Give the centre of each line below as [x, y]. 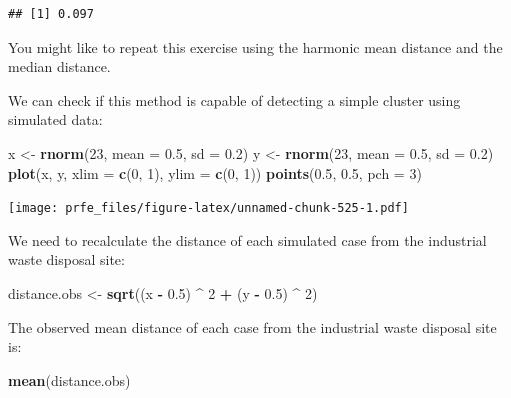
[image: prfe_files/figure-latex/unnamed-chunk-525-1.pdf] [208, 208]
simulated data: [55, 119]
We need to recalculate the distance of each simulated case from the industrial [247, 239]
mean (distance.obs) [69, 379]
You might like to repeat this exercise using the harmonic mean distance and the [255, 46]
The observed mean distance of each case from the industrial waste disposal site [252, 326]
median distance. [59, 66]
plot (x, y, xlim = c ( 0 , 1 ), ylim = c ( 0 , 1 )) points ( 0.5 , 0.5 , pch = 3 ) [215, 172]
